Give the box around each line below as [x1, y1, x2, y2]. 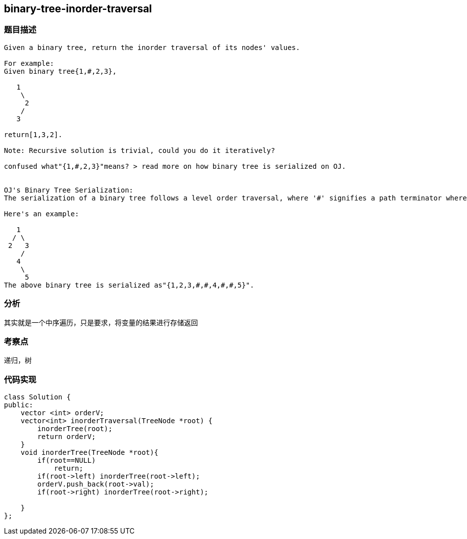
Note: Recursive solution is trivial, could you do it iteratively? [4, 146, 275, 154]
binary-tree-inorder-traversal [4, 2, 152, 15]
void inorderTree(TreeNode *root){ [20, 448, 158, 457]
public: [4, 401, 34, 409]
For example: [4, 59, 54, 67]
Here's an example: [4, 209, 79, 218]
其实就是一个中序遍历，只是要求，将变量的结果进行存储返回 [4, 318, 198, 327]
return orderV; [37, 433, 96, 441]
